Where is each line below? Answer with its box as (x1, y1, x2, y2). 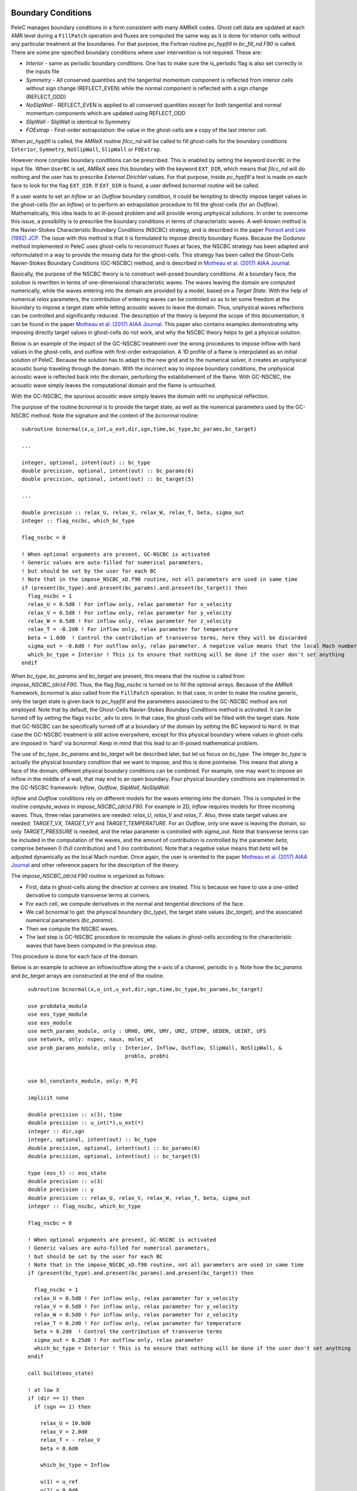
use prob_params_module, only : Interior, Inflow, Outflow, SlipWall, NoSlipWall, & (27, 1044, 282, 1051)
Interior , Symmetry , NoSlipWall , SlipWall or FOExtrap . (11, 146, 162, 153)
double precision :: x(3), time (27, 1111, 122, 1118)
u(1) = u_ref (40, 1478, 79, 1485)
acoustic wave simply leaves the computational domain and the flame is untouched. (11, 382, 217, 389)
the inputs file (26, 68, 59, 75)
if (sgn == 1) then (33, 1403, 91, 1410)
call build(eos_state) (27, 1370, 94, 1377)
